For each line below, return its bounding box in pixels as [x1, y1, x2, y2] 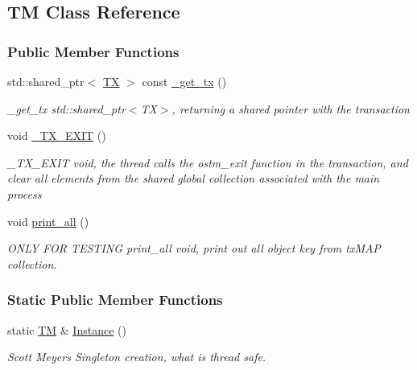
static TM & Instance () [7, 321, 126, 338]
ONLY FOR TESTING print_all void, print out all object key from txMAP [7, 240, 381, 257]
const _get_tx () [142, 73, 227, 89]
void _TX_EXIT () [7, 127, 106, 144]
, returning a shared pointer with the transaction [171, 100, 410, 117]
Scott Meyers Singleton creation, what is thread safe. [7, 348, 266, 365]
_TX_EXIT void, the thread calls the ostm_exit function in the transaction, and [7, 154, 408, 171]
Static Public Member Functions [7, 290, 223, 310]
